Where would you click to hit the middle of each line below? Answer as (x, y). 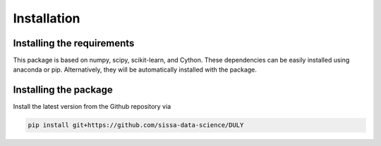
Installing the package (63, 90)
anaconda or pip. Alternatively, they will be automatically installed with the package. (135, 69)
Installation (47, 18)
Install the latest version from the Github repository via (92, 107)
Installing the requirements (74, 43)
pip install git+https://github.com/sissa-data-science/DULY (136, 125)
